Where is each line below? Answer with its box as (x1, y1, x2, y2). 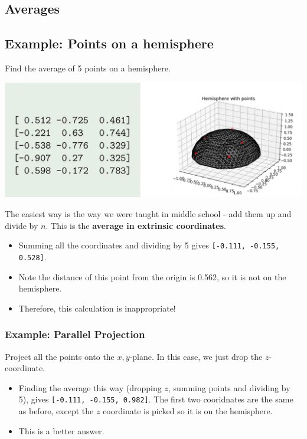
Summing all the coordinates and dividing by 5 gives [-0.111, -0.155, (18, 239, 280, 251)
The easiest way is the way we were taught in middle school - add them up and (5, 208, 292, 220)
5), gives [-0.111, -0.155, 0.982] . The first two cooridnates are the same (18, 393, 293, 405)
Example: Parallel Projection (5, 327, 145, 342)
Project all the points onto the (5, 350, 115, 362)
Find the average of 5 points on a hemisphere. (5, 61, 171, 74)
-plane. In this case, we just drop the (129, 350, 263, 362)
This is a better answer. (18, 424, 104, 437)
